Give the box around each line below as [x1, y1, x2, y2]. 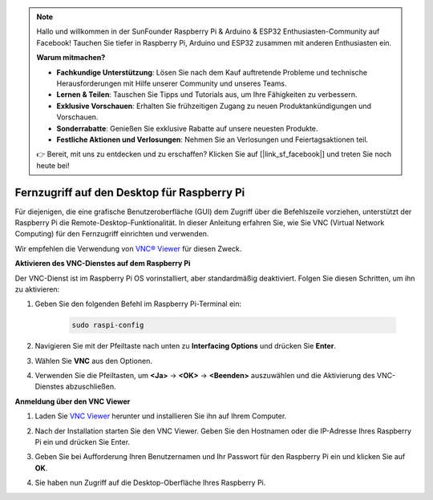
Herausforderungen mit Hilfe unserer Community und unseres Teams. [56, 79, 288, 88]
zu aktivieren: [14, 284, 60, 294]
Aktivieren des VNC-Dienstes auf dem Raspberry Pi [14, 259, 191, 268]
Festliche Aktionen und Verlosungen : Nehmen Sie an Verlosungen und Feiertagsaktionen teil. [56, 135, 369, 144]
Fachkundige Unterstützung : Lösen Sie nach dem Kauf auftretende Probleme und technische [56, 67, 368, 77]
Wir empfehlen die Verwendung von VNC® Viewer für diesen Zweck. [14, 244, 242, 253]
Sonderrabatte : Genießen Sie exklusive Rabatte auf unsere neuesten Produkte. [56, 123, 318, 133]
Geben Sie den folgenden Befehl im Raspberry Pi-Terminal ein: [34, 299, 242, 308]
